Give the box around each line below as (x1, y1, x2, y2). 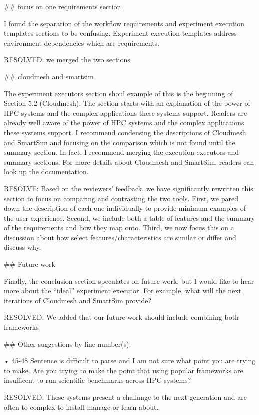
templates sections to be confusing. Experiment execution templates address (4, 28, 237, 38)
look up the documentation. (4, 166, 89, 177)
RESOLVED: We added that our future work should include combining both (4, 312, 239, 322)
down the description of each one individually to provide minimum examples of (4, 203, 246, 213)
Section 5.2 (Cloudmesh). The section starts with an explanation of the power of (4, 98, 250, 108)
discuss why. (4, 242, 41, 252)
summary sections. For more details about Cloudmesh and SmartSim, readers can (4, 156, 254, 167)
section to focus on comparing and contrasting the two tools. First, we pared (4, 193, 238, 203)
